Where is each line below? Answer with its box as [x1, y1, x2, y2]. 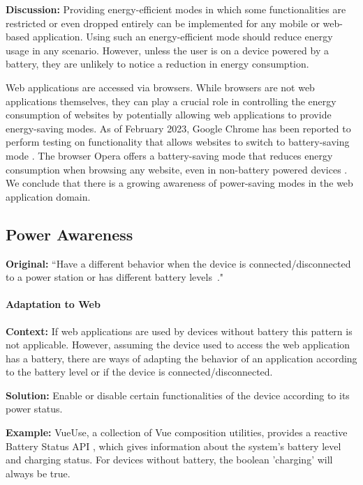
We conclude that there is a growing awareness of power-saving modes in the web [6, 176, 353, 190]
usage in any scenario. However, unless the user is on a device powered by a [6, 43, 329, 57]
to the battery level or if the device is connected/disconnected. [6, 364, 273, 379]
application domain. [6, 189, 91, 203]
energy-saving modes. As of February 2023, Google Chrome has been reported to [6, 121, 351, 135]
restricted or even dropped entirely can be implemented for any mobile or [6, 15, 320, 30]
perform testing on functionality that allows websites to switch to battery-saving [6, 134, 350, 149]
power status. [6, 401, 63, 416]
